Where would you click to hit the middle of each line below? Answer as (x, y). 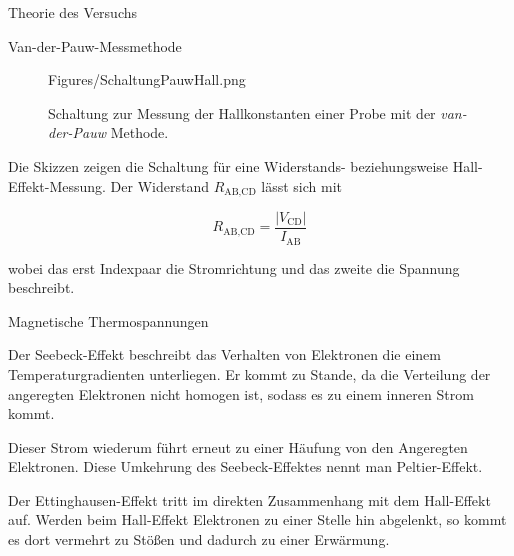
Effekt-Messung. (57, 185)
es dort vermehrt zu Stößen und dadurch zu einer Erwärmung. (199, 539)
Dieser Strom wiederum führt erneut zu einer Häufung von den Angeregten (238, 446)
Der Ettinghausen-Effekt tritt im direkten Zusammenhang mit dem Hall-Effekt (249, 499)
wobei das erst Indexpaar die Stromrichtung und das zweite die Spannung (234, 267)
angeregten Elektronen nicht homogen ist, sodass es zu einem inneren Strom (241, 393)
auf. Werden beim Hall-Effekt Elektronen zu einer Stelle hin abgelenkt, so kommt (257, 519)
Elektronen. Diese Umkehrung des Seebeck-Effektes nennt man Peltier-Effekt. (245, 466)
